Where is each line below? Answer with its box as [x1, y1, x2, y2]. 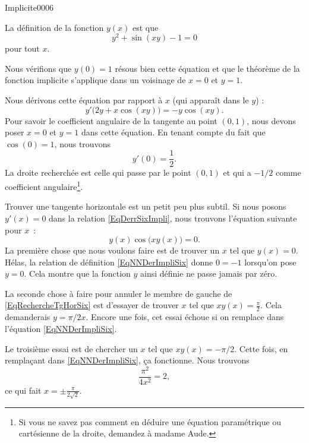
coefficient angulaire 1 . [5, 179, 83, 192]
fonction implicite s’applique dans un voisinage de [5, 74, 186, 86]
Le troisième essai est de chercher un [5, 342, 138, 355]
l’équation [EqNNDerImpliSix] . [5, 322, 117, 334]
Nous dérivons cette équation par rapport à [5, 94, 163, 106]
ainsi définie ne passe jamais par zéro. [140, 267, 278, 280]
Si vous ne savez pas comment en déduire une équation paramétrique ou [18, 415, 282, 428]
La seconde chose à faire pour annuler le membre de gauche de [5, 287, 232, 299]
